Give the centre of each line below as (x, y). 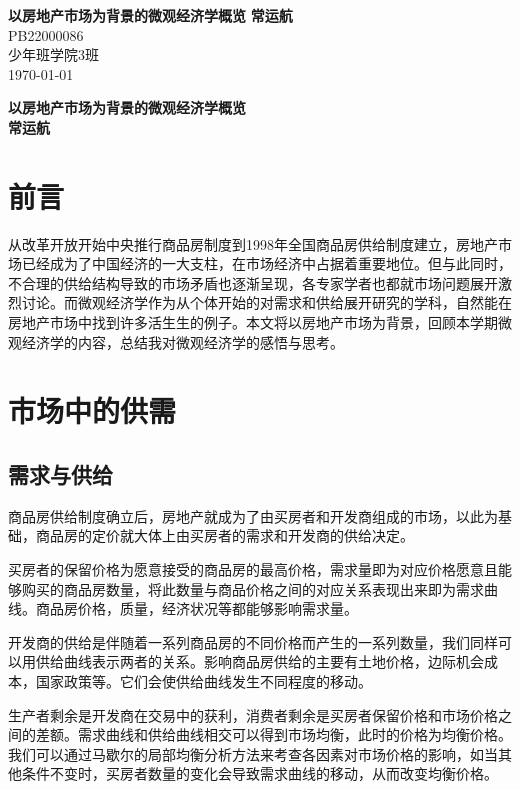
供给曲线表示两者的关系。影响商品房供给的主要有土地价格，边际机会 (259, 661)
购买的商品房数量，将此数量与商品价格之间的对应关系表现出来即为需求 (252, 588)
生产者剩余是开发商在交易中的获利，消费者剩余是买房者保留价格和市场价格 (253, 714)
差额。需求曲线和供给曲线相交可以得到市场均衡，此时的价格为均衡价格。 (273, 734)
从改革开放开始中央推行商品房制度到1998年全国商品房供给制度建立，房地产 (253, 243)
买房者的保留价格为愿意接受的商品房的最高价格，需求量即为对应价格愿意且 (253, 569)
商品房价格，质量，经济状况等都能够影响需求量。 (196, 608)
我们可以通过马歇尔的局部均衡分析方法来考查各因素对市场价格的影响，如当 (253, 753)
